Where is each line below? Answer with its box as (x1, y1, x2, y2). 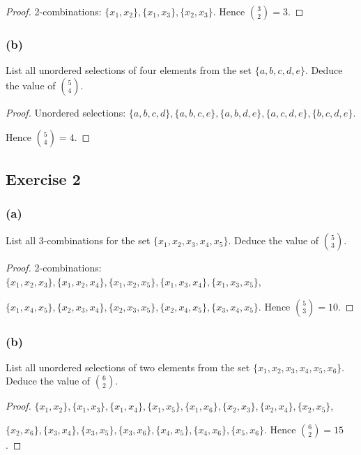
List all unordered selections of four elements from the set (6, 63, 252, 77)
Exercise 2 (6, 167, 81, 189)
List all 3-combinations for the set (6, 233, 151, 248)
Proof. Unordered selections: (6, 105, 126, 119)
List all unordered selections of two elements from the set (6, 359, 250, 374)
